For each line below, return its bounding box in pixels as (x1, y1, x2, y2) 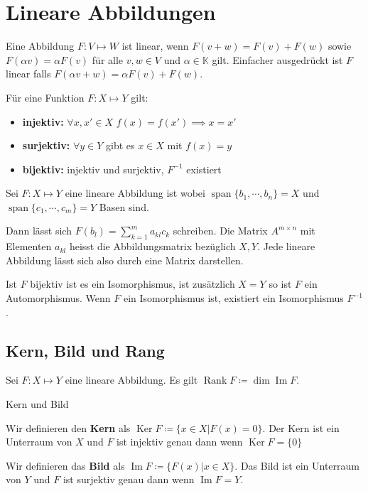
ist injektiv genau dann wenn (117, 434, 243, 449)
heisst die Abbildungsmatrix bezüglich (69, 239, 236, 254)
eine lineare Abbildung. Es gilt (65, 372, 198, 387)
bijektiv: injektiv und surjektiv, (22, 161, 164, 176)
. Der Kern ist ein (262, 420, 340, 435)
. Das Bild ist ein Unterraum (234, 458, 359, 473)
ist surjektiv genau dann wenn (63, 472, 195, 487)
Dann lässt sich (6, 223, 72, 238)
